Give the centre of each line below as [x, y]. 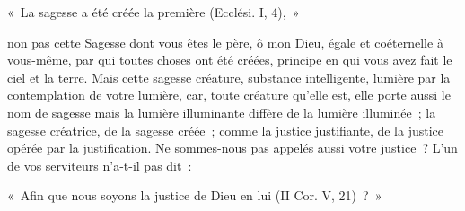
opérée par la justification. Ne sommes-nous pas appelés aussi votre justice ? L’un [232, 148]
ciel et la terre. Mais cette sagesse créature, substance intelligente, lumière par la [229, 77]
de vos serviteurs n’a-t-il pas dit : [100, 165]
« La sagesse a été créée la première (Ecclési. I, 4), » [154, 12]
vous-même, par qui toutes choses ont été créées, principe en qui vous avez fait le [230, 60]
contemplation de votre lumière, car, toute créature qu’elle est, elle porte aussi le [229, 95]
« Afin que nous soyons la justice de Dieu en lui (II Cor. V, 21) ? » [195, 195]
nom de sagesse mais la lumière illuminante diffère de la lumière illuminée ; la [222, 112]
